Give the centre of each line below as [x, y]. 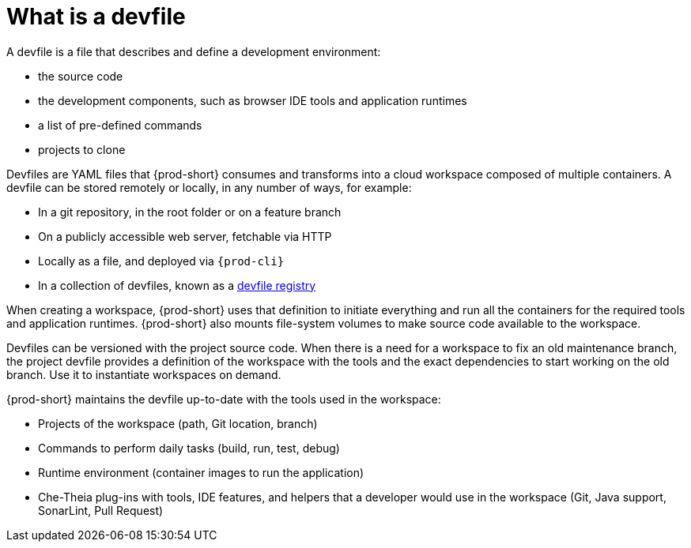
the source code [81, 76]
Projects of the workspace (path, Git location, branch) [178, 423]
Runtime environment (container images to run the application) [201, 472]
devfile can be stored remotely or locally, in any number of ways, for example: [209, 187]
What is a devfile [96, 17]
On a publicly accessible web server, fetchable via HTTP [185, 236]
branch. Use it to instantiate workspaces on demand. [144, 374]
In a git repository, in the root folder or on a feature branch [190, 212]
